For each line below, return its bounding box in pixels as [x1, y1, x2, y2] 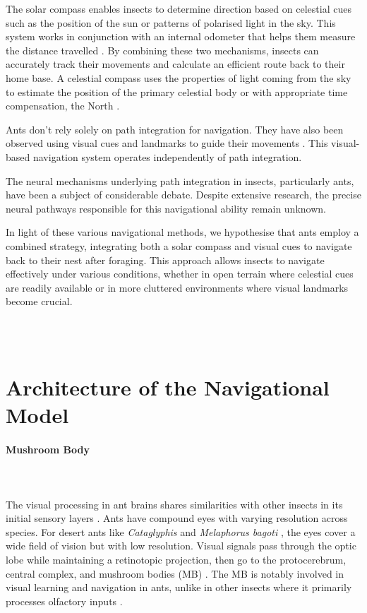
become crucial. [6, 294, 73, 309]
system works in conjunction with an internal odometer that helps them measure [6, 29, 356, 44]
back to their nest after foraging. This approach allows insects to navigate [6, 252, 325, 267]
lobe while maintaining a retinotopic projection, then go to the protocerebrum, [6, 552, 347, 566]
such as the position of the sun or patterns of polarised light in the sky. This [6, 15, 336, 30]
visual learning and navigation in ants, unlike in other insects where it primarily [6, 580, 352, 595]
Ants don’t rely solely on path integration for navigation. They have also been [6, 121, 344, 136]
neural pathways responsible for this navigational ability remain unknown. [6, 201, 326, 215]
